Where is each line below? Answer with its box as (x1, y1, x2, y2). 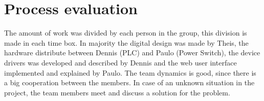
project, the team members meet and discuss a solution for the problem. (4, 87, 230, 97)
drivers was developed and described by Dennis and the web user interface (4, 57, 237, 68)
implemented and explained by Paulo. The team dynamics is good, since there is (4, 67, 256, 78)
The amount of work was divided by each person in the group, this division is (4, 27, 247, 38)
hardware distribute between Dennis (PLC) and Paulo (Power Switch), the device (4, 47, 260, 58)
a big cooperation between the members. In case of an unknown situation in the (4, 77, 255, 88)
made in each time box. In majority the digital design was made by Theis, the (4, 37, 249, 48)
